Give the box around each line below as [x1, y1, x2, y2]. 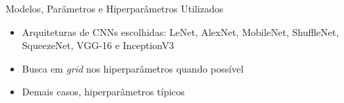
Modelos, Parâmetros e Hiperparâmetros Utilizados [6, 1, 224, 15]
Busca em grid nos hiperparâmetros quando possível [22, 61, 244, 75]
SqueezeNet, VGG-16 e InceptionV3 [22, 38, 174, 53]
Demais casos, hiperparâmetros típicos [22, 84, 185, 99]
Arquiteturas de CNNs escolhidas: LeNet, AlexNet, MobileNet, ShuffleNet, [22, 24, 339, 39]
